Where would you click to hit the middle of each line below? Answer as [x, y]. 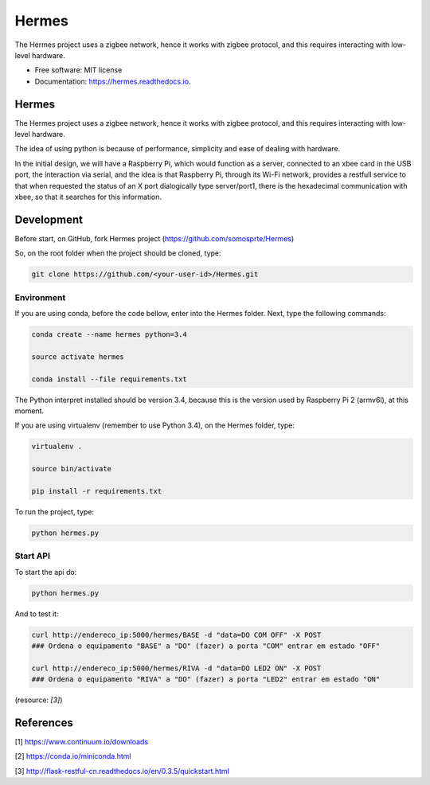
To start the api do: [46, 572]
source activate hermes [78, 357]
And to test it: [37, 614]
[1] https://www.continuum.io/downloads [82, 741]
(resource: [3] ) [39, 700]
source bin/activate [71, 469]
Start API [33, 556]
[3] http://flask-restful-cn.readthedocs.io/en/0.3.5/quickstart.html [122, 771]
